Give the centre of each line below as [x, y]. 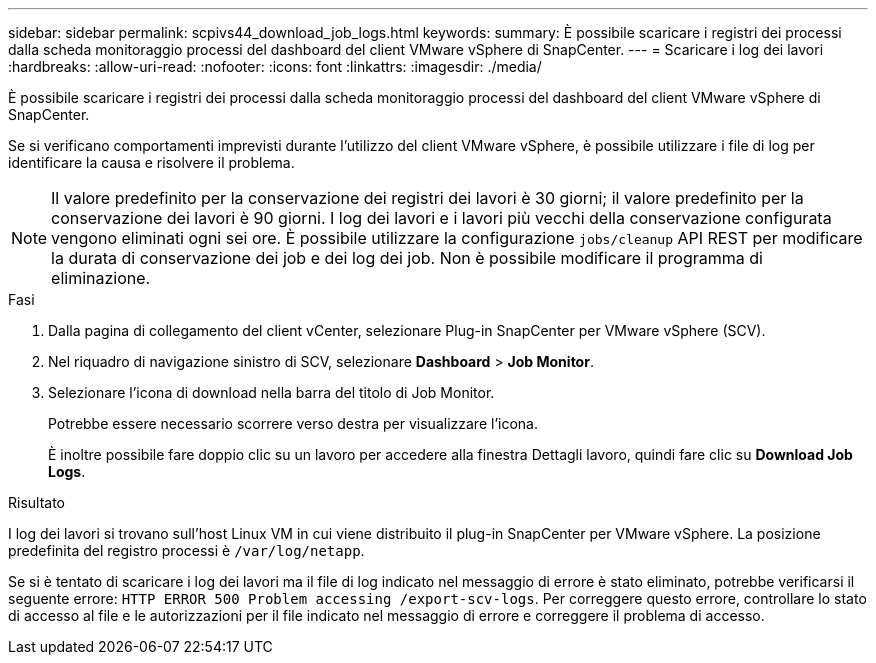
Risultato [37, 502]
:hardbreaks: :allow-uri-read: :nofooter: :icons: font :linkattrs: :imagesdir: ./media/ [275, 66]
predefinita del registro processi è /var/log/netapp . [186, 550]
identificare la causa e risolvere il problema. [151, 162]
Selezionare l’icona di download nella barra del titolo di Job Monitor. [271, 392]
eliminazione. [101, 278]
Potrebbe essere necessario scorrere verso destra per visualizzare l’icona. [293, 423]
